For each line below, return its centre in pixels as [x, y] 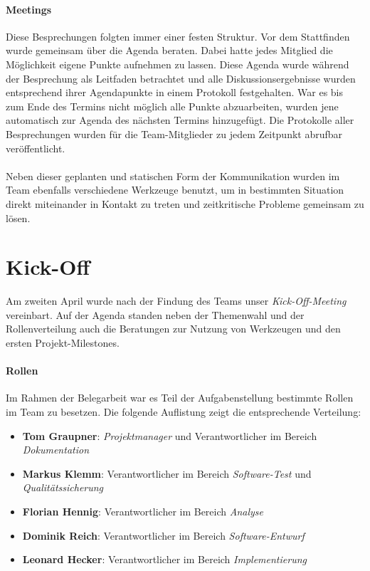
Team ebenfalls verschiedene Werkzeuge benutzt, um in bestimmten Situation [175, 190]
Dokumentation [56, 450]
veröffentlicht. [36, 148]
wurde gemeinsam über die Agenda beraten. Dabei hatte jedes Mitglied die [169, 50]
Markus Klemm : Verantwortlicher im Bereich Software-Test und [167, 473]
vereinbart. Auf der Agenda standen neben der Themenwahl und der [155, 314]
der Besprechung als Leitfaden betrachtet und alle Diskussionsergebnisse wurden [181, 78]
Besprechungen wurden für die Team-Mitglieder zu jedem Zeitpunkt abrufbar [174, 133]
